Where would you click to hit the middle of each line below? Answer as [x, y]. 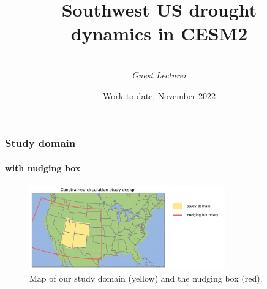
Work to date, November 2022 [159, 95]
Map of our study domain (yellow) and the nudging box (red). [146, 278]
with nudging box [43, 167]
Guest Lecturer [159, 74]
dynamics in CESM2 [159, 33]
